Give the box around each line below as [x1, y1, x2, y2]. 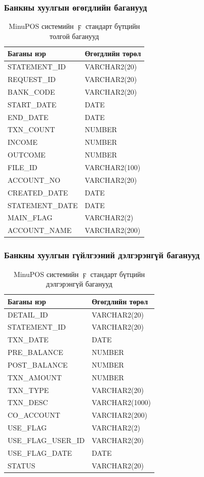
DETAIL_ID [8, 309, 48, 320]
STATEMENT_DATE [8, 200, 78, 210]
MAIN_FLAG [8, 212, 53, 223]
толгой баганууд [50, 30, 99, 41]
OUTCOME [8, 149, 46, 160]
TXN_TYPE [8, 384, 49, 395]
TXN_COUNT [8, 124, 55, 135]
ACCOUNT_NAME [8, 225, 72, 235]
